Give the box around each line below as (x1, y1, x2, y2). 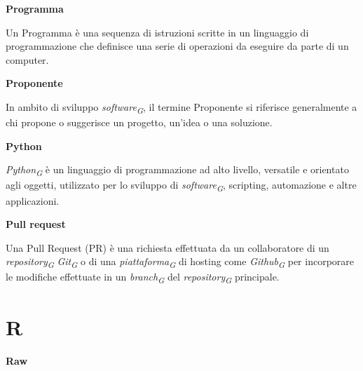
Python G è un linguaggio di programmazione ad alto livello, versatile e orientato (6, 162, 349, 179)
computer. (6, 52, 49, 67)
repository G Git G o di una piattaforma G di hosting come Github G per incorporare (6, 254, 355, 271)
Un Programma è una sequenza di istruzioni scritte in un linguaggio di (6, 25, 309, 39)
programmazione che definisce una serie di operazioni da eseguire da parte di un (6, 39, 349, 53)
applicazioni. (6, 193, 60, 208)
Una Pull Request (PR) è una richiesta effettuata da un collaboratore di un (6, 240, 329, 255)
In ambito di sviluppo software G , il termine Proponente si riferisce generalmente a (6, 99, 357, 116)
